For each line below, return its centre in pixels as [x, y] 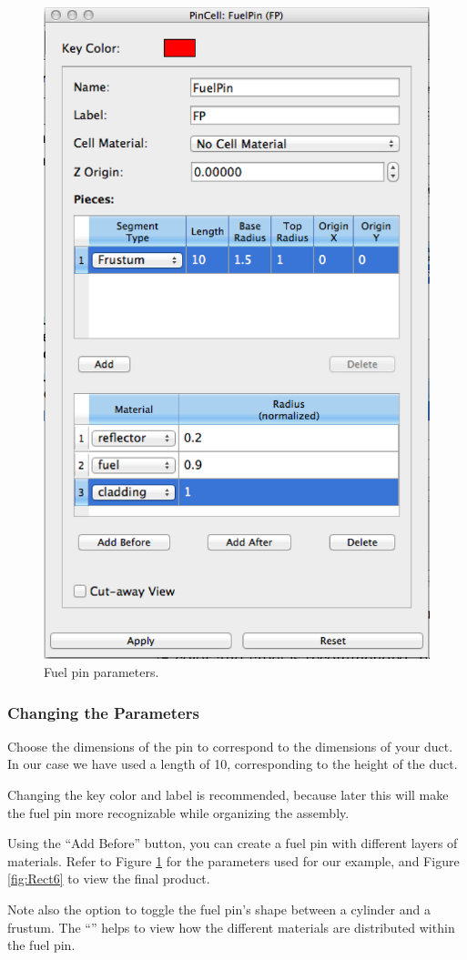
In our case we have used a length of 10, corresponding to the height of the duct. [233, 764]
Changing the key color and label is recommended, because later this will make [228, 795]
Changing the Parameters [103, 712]
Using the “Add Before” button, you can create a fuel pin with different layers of [233, 843]
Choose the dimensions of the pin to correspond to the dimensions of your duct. [230, 746]
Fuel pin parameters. [102, 672]
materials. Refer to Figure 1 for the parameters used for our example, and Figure [233, 860]
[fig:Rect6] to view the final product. [109, 879]
